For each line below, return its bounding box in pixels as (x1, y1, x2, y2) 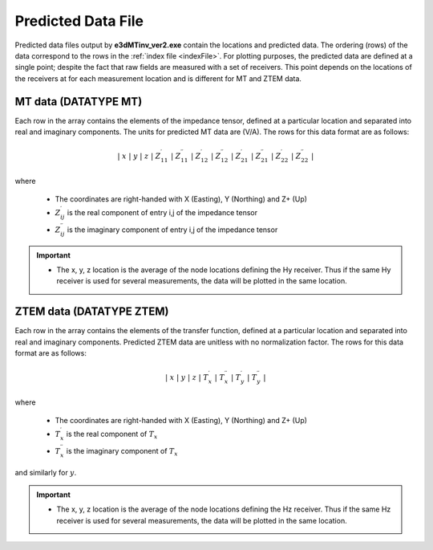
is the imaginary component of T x (66, 446, 178, 458)
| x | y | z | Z (117, 152, 161, 161)
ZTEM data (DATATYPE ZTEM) (14, 305, 169, 319)
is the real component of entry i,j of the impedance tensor (67, 208, 258, 218)
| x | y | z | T (164, 373, 208, 382)
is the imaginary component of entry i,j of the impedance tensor (67, 225, 278, 234)
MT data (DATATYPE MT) (14, 95, 143, 108)
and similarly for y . (14, 467, 77, 477)
